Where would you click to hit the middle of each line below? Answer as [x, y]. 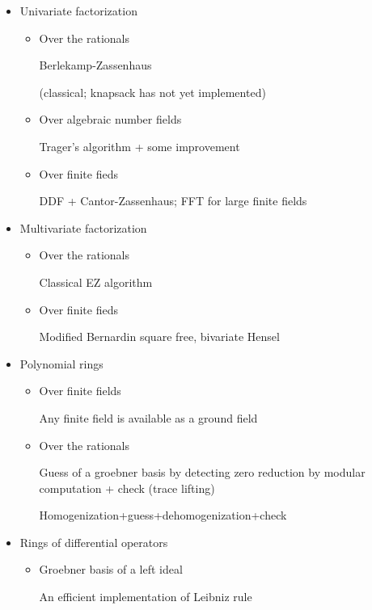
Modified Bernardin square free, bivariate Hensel [159, 337]
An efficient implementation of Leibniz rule [146, 597]
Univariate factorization [78, 11]
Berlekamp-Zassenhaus [95, 65]
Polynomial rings [61, 363]
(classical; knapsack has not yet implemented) [152, 92]
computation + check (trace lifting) [127, 488]
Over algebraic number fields [110, 119]
